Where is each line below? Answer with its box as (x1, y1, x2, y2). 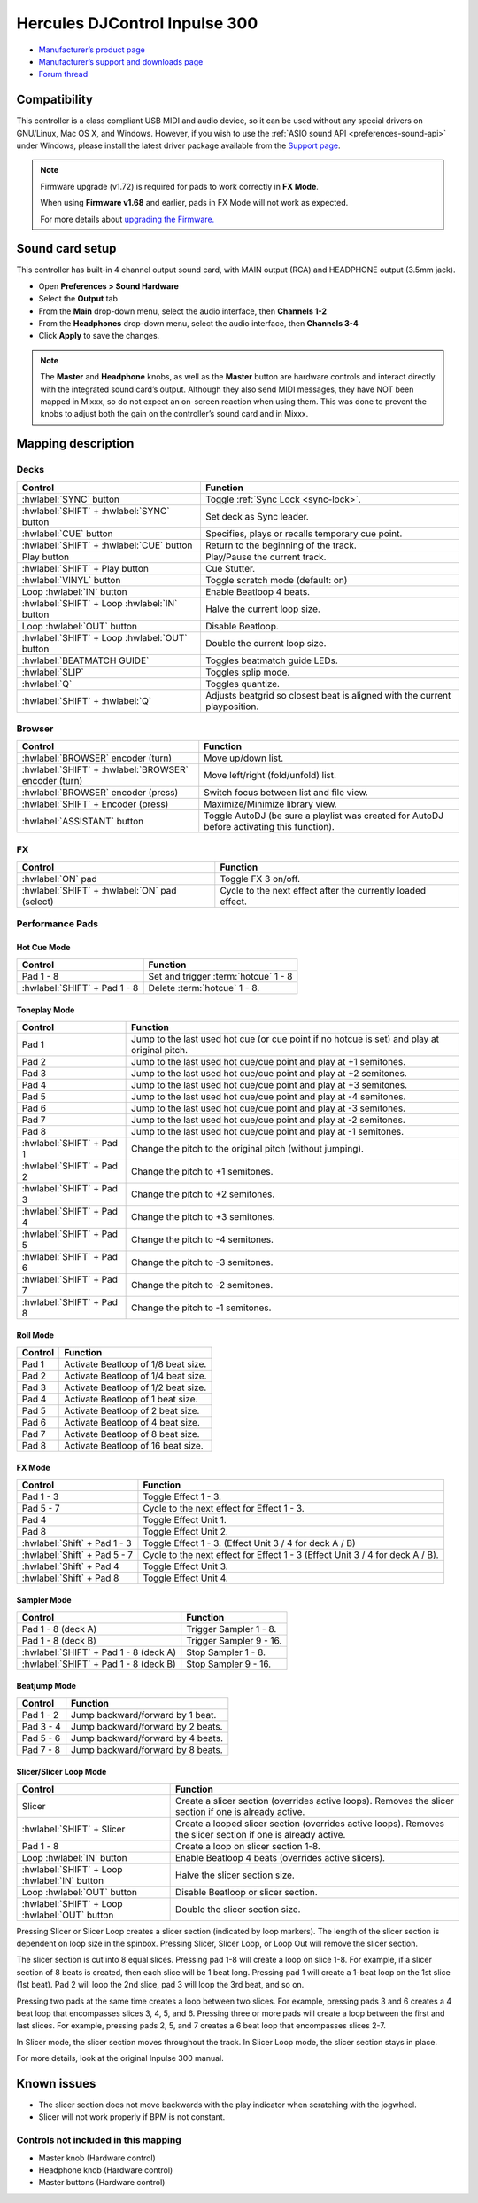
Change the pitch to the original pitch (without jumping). (131, 1142, 365, 1154)
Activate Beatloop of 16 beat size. (63, 1439, 204, 1451)
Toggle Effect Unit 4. (143, 1572, 229, 1584)
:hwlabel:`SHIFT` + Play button (21, 562, 150, 574)
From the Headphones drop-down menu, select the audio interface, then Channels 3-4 (38, 318, 358, 329)
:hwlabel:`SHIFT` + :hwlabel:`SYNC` (21, 504, 170, 517)
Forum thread (38, 69, 89, 80)
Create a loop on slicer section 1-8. (174, 1840, 320, 1852)
